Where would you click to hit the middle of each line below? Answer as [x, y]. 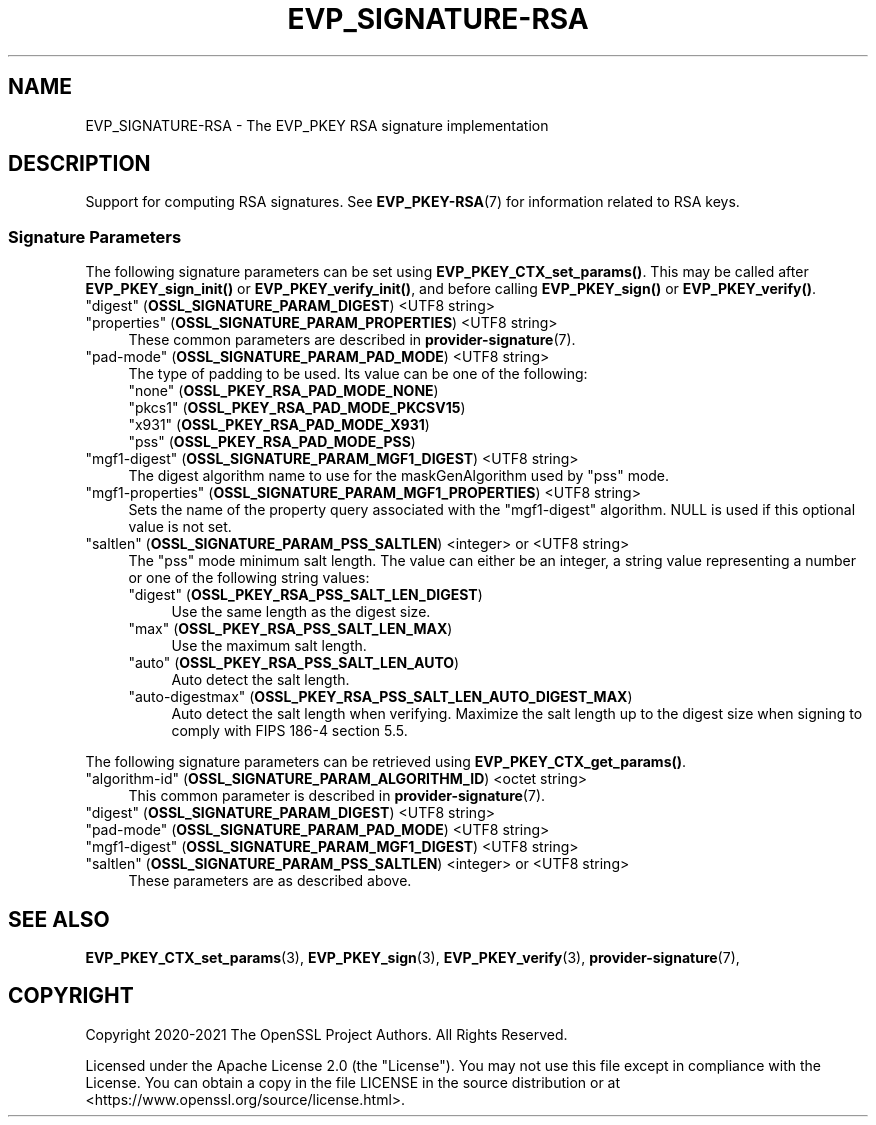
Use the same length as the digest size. [301, 612]
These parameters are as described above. [270, 881]
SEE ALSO [59, 919]
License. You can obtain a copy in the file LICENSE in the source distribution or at [353, 1082]
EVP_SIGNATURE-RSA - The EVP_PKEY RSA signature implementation [317, 125]
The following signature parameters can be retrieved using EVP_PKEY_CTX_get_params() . [386, 762]
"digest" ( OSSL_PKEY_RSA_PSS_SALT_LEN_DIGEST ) [305, 595]
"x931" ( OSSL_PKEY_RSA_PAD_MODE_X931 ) [279, 425]
